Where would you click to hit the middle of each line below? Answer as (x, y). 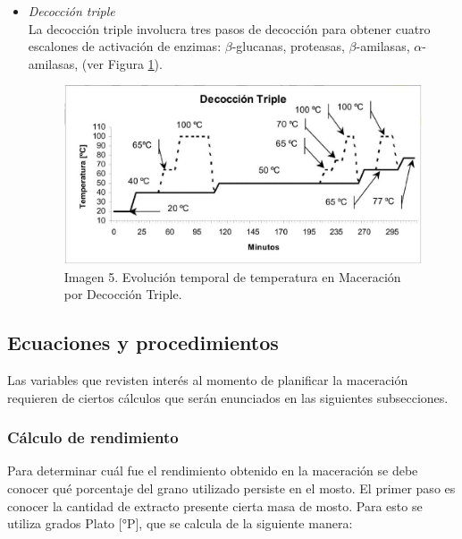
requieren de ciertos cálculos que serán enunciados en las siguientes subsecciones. (228, 397)
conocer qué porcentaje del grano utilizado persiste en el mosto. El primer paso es (231, 488)
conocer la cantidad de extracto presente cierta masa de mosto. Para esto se (215, 505)
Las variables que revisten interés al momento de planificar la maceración (208, 380)
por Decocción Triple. (123, 294)
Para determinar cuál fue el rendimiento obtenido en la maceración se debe (213, 471)
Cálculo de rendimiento (93, 437)
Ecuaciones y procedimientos (143, 342)
